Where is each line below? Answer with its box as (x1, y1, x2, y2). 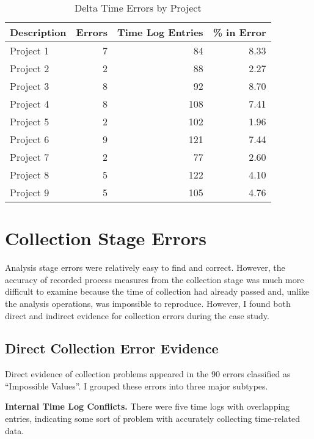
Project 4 (10, 97, 49, 111)
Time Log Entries (117, 25, 203, 39)
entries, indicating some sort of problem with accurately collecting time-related (5, 412, 301, 425)
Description (10, 25, 67, 39)
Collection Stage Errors (5, 226, 206, 251)
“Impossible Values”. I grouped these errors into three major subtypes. (5, 379, 268, 392)
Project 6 (10, 132, 49, 146)
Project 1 (10, 43, 49, 57)
